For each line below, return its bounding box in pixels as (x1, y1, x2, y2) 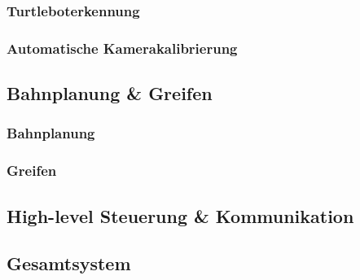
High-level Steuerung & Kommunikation (7, 203, 354, 228)
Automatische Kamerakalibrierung (7, 37, 238, 58)
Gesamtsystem (7, 251, 131, 276)
